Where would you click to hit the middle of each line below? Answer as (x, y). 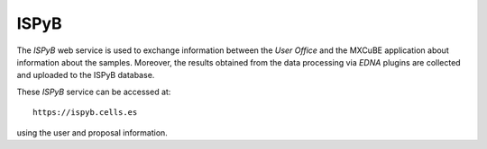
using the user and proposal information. (92, 132)
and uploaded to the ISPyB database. (86, 75)
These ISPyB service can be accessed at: (94, 92)
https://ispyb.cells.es (85, 113)
